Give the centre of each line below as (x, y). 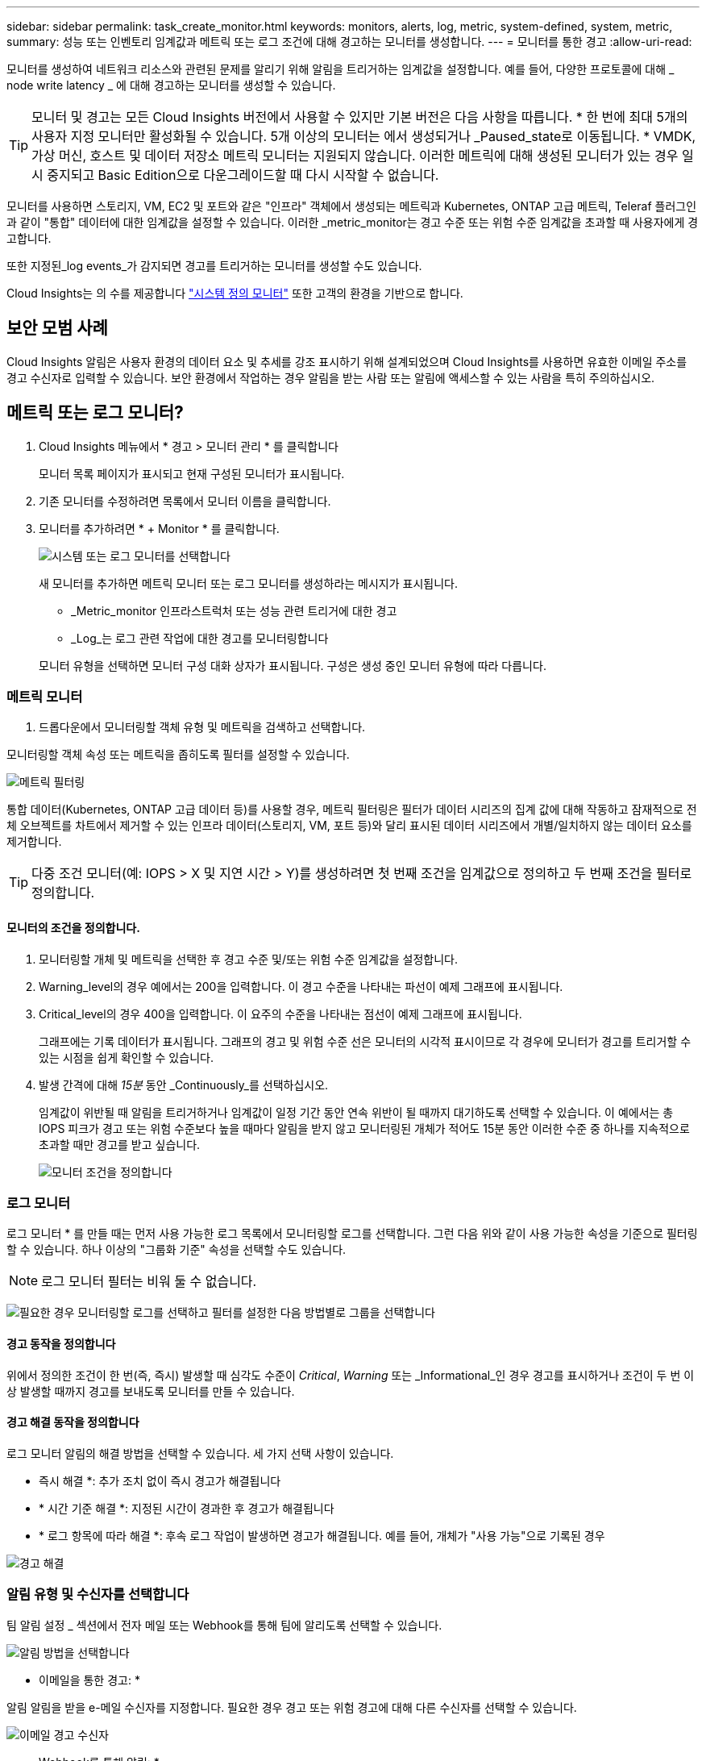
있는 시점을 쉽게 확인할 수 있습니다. (126, 1057)
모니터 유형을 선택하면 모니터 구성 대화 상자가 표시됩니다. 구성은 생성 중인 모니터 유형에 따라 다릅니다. (293, 665)
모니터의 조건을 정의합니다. (73, 928)
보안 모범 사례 (57, 328)
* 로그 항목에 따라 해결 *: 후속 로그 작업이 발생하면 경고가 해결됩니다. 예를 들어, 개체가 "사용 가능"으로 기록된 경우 (322, 1535)
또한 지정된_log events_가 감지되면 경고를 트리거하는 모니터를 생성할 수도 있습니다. (214, 266)
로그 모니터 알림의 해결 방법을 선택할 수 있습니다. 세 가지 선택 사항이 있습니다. (200, 1453)
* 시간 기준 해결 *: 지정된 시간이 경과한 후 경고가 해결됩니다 (187, 1508)
